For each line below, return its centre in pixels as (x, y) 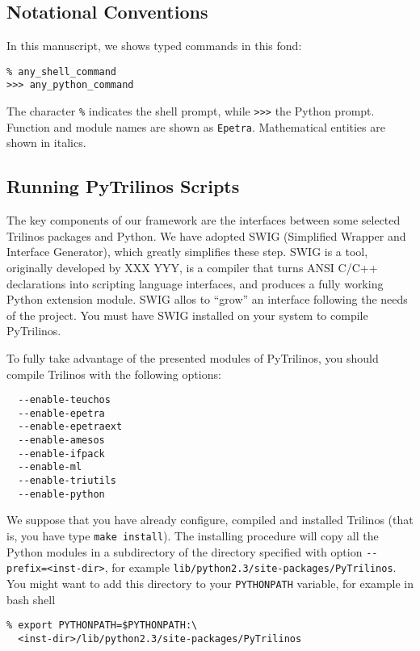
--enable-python (61, 494)
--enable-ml (50, 467)
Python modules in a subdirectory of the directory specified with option (185, 551)
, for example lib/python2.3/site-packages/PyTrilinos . (250, 567)
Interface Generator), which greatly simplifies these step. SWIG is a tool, (187, 252)
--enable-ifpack (61, 454)
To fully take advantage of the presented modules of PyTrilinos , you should (193, 357)
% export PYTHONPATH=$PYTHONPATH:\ (102, 626)
